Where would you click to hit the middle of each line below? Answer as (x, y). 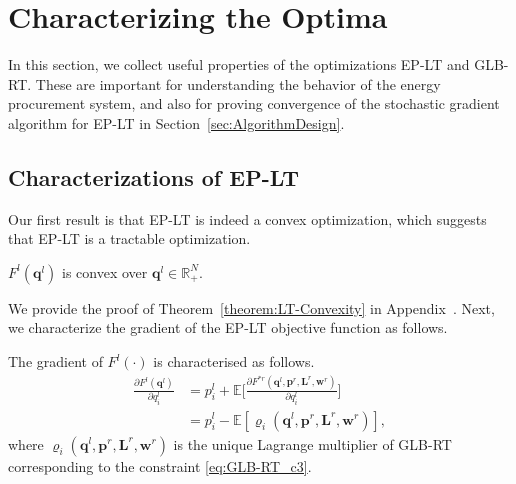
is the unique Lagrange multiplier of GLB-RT (312, 443)
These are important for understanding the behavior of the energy (238, 83)
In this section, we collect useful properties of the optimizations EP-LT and (239, 64)
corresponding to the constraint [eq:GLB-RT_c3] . (160, 465)
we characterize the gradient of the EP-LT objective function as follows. (228, 327)
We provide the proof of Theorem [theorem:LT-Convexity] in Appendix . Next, (251, 307)
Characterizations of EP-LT (153, 176)
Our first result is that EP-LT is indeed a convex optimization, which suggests (247, 218)
